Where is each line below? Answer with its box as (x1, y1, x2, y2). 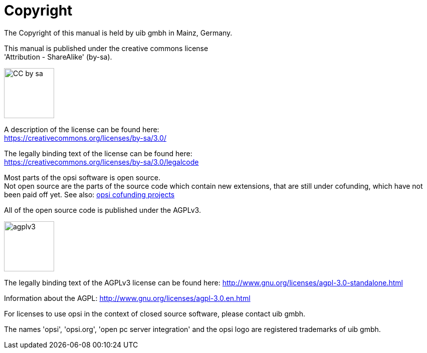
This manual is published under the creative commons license (4, 44, 208, 53)
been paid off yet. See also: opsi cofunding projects (4, 190, 175, 199)
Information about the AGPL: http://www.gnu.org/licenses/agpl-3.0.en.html (4, 293, 251, 302)
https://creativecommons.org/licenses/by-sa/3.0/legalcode (4, 157, 199, 166)
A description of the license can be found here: (4, 125, 159, 134)
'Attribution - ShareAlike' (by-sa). (4, 52, 112, 61)
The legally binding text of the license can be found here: (4, 149, 192, 158)
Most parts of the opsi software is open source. (4, 173, 161, 182)
